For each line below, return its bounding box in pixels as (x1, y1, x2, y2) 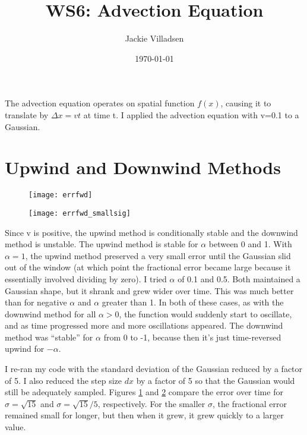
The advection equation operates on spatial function (5, 97, 195, 109)
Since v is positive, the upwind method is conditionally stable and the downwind (5, 226, 298, 238)
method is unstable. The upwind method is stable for (5, 238, 198, 250)
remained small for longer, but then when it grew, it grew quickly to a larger (5, 409, 284, 421)
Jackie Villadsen (125, 32, 184, 45)
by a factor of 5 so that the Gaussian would (136, 374, 295, 386)
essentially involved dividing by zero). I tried (5, 272, 167, 285)
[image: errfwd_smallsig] (29, 209, 131, 218)
